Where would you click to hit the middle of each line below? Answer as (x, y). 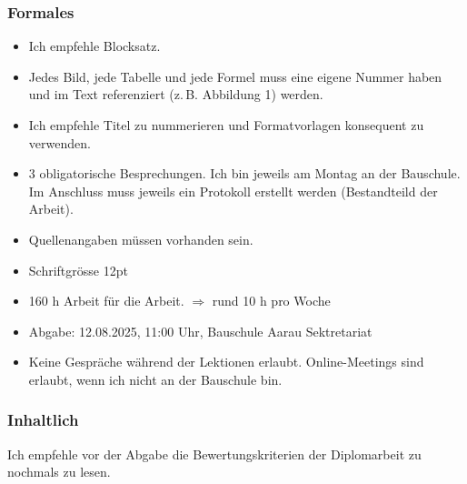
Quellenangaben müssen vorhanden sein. (141, 239)
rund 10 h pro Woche (271, 301)
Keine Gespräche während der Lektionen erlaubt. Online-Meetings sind (226, 362)
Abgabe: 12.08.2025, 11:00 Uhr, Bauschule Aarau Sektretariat (200, 331)
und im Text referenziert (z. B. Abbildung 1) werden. (176, 94)
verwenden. (60, 142)
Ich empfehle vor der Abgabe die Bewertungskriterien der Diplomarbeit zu (214, 454)
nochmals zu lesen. (59, 472)
